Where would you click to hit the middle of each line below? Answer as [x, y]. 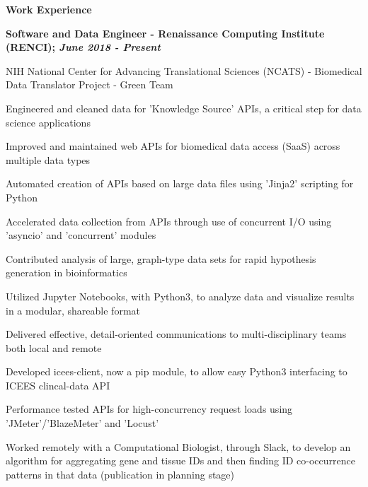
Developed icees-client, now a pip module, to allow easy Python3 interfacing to [177, 371]
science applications [48, 122]
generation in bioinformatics [67, 272]
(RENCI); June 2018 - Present [83, 47]
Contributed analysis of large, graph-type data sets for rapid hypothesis [161, 258]
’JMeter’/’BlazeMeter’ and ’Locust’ [82, 423]
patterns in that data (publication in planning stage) [120, 474]
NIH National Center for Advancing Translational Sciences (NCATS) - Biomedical [184, 70]
